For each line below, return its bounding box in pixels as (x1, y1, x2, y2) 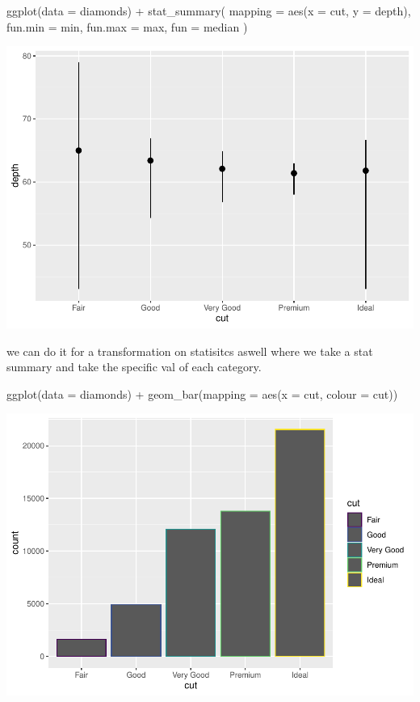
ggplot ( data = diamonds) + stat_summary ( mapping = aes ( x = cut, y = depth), (6, 2, 411, 19)
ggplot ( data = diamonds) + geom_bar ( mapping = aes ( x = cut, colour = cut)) (6, 385, 398, 402)
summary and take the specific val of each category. (6, 358, 262, 375)
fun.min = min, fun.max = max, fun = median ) (6, 18, 248, 35)
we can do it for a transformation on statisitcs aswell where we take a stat (6, 342, 373, 359)
